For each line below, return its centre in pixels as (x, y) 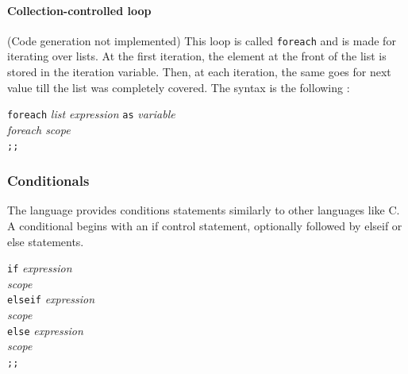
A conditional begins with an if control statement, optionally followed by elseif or (205, 225)
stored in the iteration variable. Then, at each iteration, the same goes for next (199, 72)
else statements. (46, 241)
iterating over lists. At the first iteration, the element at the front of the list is (197, 56)
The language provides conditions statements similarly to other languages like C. (204, 210)
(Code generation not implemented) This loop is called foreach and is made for (202, 40)
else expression (45, 330)
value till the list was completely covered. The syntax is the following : (179, 87)
